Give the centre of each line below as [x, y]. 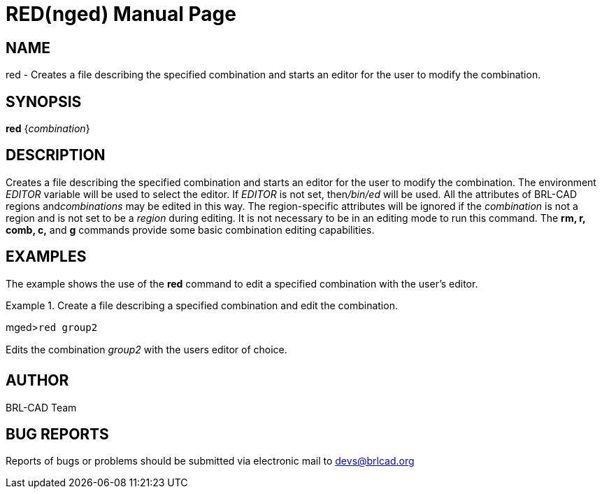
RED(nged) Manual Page [121, 14]
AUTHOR [37, 381]
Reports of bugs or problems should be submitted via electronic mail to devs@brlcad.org [210, 461]
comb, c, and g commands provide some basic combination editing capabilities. [190, 230]
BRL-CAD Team [41, 407]
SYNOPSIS [44, 101]
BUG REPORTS [57, 434]
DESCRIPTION [56, 155]
